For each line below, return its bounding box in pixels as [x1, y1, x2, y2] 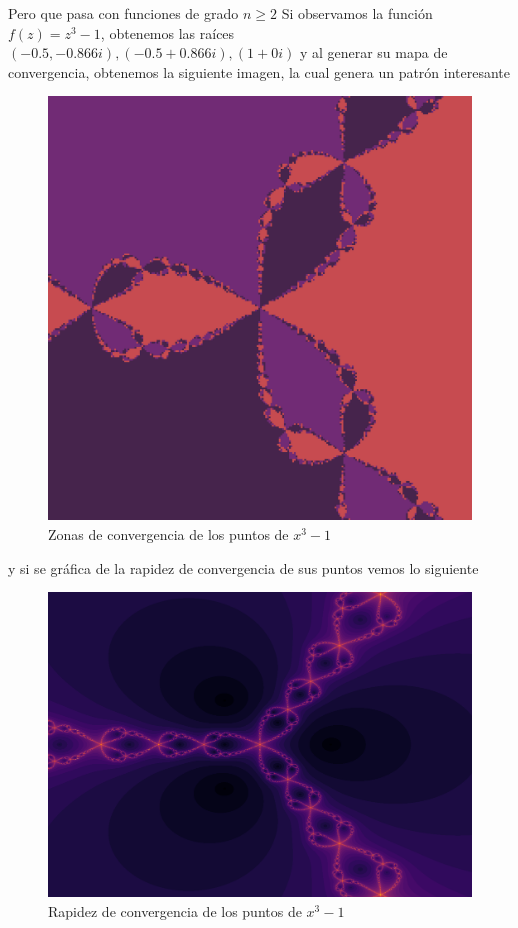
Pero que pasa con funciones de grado [8, 3, 239, 23]
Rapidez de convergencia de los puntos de [48, 900, 302, 921]
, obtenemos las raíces [100, 22, 235, 43]
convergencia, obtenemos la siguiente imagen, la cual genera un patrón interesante [8, 61, 511, 82]
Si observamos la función [281, 3, 433, 23]
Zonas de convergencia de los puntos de [48, 523, 289, 544]
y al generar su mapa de [299, 42, 448, 63]
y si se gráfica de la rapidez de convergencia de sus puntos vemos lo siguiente [8, 557, 479, 578]
